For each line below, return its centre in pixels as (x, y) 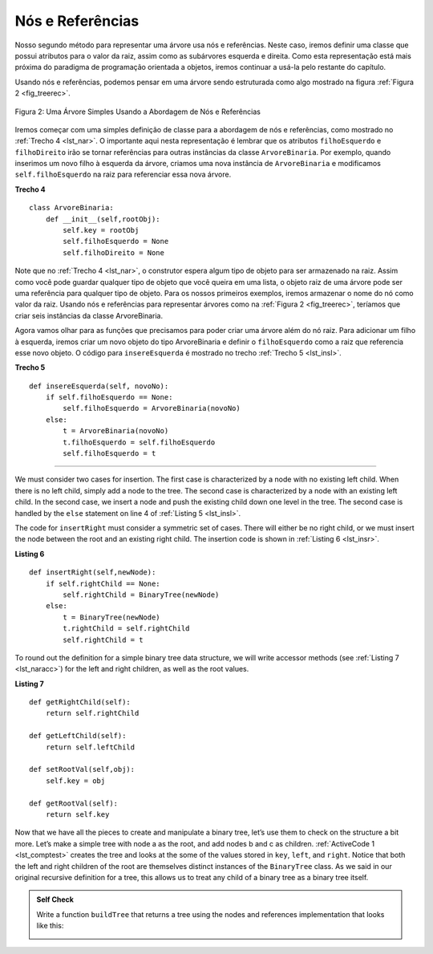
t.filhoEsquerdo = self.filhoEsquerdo (139, 442)
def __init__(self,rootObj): (103, 219)
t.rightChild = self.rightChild (126, 629)
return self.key (77, 814)
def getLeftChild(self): (78, 736)
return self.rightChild (92, 713)
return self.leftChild (90, 747)
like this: (50, 926)
